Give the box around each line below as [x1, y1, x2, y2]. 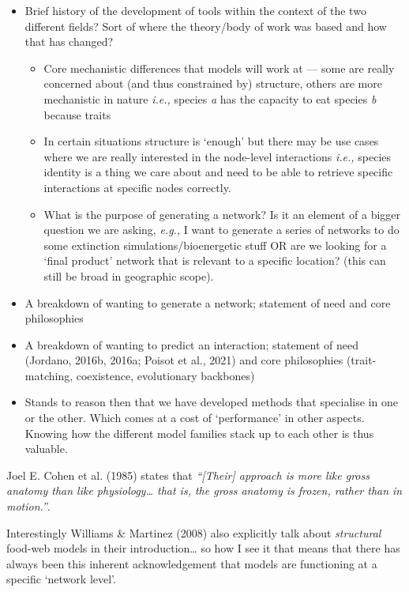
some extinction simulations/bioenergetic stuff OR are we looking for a [43, 236, 387, 253]
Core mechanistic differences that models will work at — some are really [43, 59, 395, 76]
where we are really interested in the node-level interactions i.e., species [43, 148, 392, 164]
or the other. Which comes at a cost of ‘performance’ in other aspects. [24, 409, 365, 426]
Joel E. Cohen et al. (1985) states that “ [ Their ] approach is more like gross [6, 466, 370, 483]
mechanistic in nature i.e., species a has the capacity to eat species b [43, 90, 377, 107]
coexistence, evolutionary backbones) [76, 367, 255, 383]
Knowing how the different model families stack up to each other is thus [24, 424, 374, 441]
